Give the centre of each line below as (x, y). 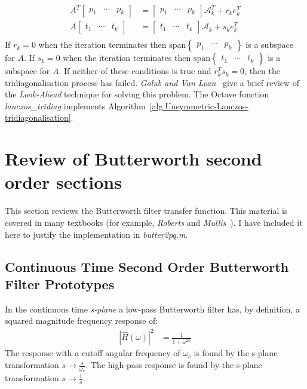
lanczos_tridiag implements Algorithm (75, 105)
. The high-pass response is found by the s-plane (174, 365)
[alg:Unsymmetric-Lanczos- (199, 105)
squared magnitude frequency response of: (82, 321)
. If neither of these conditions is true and (135, 71)
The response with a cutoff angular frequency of (93, 353)
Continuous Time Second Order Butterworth (147, 266)
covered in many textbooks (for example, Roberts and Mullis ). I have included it (154, 222)
